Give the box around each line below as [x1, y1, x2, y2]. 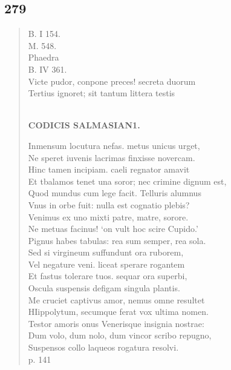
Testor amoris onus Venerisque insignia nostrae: [28, 317, 204, 329]
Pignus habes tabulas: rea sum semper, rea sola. [28, 234, 206, 246]
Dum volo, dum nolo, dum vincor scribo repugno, [28, 329, 212, 342]
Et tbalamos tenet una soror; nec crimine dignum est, [28, 174, 227, 187]
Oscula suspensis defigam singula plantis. [28, 282, 180, 294]
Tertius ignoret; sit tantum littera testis [28, 87, 175, 99]
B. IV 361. [28, 62, 67, 75]
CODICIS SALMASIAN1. [28, 119, 140, 131]
